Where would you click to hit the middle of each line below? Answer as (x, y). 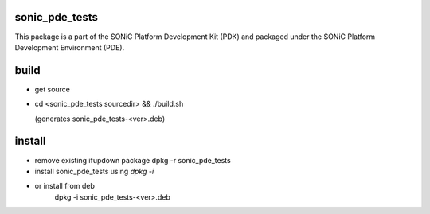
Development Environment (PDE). (70, 47)
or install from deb (65, 186)
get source (53, 89)
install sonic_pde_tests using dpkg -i (94, 171)
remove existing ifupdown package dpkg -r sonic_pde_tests (133, 160)
